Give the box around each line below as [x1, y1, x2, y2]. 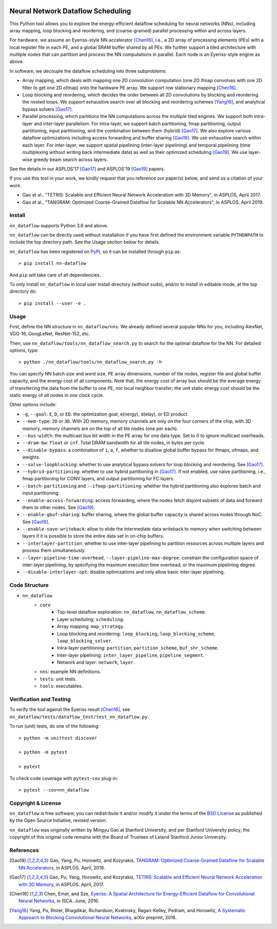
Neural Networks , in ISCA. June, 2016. [18, 898, 100, 904]
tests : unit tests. [39, 676, 77, 682]
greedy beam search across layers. [33, 156, 108, 163]
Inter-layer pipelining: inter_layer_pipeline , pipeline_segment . [57, 652, 205, 658]
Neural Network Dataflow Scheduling [9, 7, 131, 15]
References [9, 846, 39, 854]
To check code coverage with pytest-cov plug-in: [9, 775, 118, 781]
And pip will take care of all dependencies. [9, 272, 101, 278]
